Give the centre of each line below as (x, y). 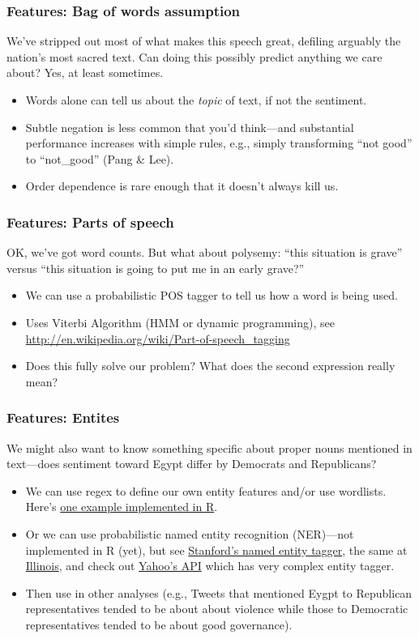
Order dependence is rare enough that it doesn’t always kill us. (182, 186)
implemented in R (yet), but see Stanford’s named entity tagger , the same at (216, 550)
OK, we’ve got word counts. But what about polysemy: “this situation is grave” (205, 252)
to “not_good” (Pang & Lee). (100, 158)
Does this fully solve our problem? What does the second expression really (210, 366)
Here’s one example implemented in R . (122, 507)
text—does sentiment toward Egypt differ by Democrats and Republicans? (192, 464)
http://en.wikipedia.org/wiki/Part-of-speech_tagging (158, 338)
